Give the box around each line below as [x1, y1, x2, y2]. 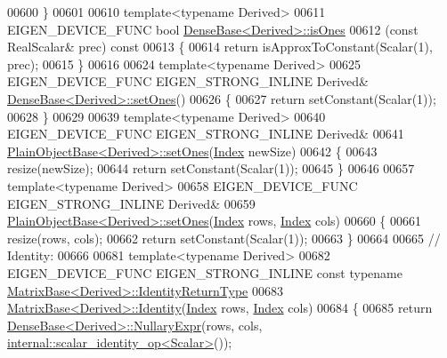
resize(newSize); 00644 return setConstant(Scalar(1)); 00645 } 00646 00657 [7, 159, 415, 178]
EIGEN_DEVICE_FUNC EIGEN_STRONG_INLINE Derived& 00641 [7, 124, 404, 143]
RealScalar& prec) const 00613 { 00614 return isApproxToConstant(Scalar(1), [7, 37, 433, 56]
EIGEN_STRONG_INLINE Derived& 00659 [7, 194, 256, 212]
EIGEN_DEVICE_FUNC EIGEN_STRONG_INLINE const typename [7, 263, 402, 282]
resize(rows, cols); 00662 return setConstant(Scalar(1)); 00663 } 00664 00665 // [7, 228, 441, 247]
